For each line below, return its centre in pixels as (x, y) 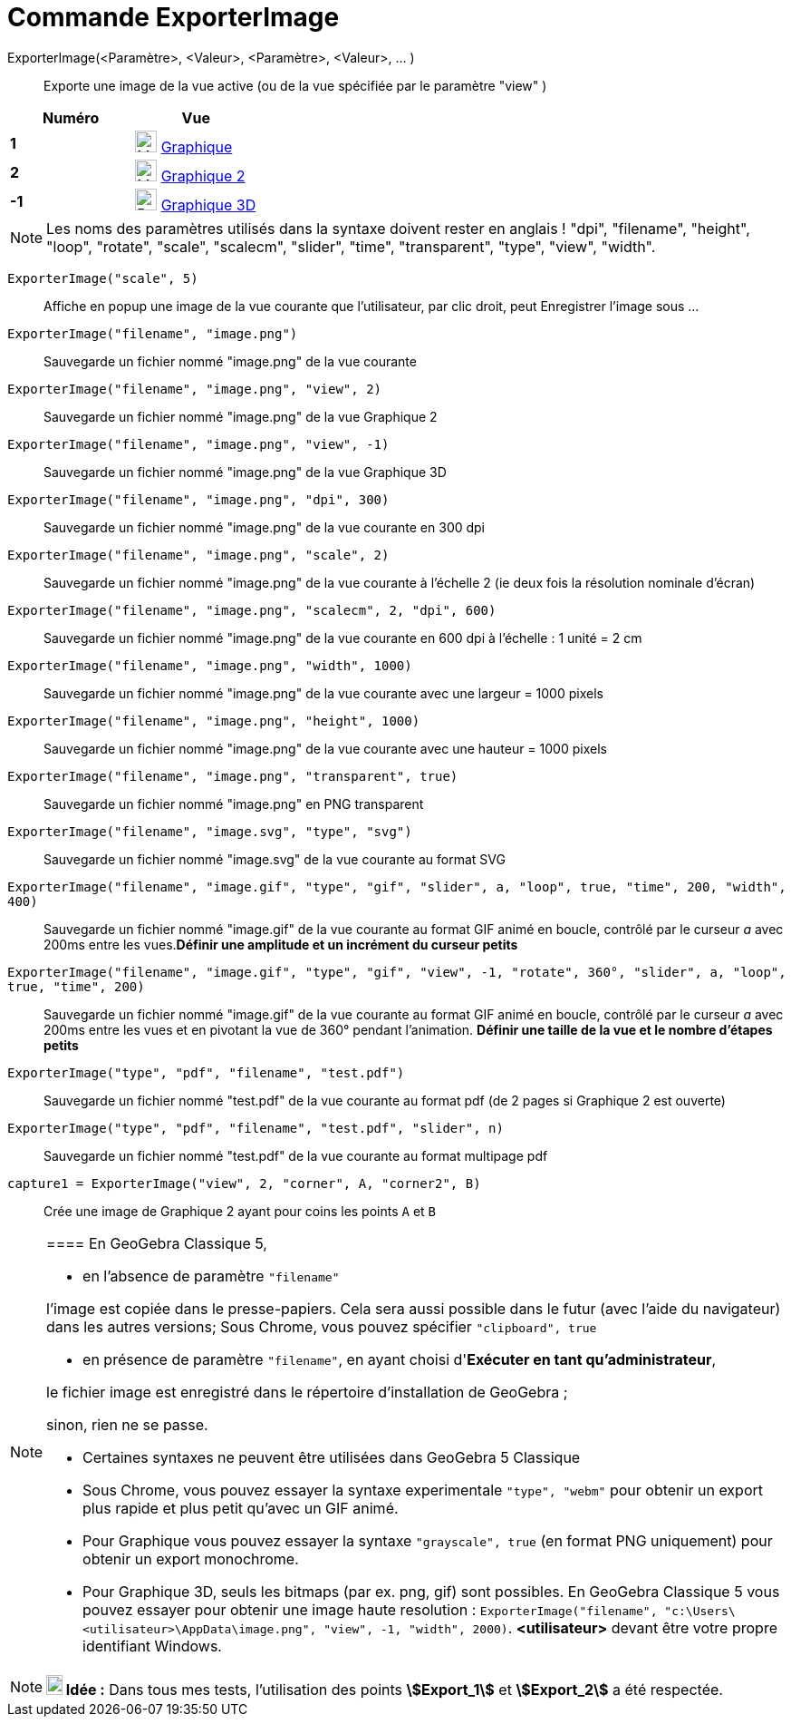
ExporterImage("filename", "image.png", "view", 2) (195, 389)
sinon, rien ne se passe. (127, 1424)
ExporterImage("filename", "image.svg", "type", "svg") (210, 831)
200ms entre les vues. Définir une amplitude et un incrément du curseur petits (281, 944)
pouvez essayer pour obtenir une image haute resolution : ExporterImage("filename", (370, 1609)
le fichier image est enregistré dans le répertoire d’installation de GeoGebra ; (307, 1392)
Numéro (71, 117)
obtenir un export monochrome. (191, 1558)
